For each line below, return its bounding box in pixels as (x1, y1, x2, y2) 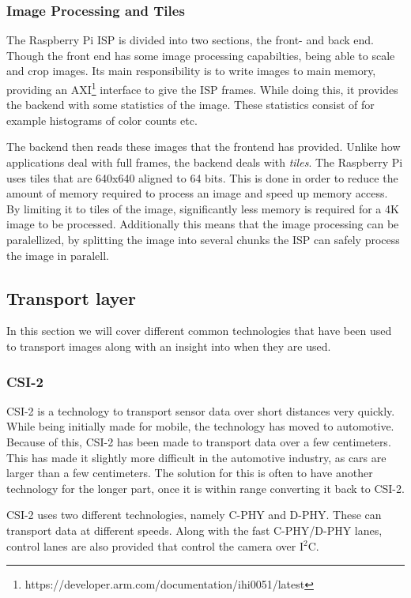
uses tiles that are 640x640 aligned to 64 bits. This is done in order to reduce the (6, 169, 398, 186)
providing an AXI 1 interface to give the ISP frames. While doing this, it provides (6, 79, 398, 97)
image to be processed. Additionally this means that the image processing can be (6, 216, 399, 232)
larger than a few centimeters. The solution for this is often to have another (6, 464, 373, 481)
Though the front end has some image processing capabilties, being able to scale (6, 47, 395, 63)
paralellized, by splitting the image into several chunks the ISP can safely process (6, 231, 400, 247)
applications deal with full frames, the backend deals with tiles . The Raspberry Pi (6, 154, 403, 171)
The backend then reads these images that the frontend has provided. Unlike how (6, 138, 401, 155)
